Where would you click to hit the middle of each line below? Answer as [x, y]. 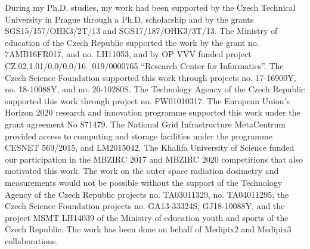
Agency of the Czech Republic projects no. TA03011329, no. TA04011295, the [147, 194]
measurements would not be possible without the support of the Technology [144, 182]
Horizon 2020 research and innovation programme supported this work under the [153, 112]
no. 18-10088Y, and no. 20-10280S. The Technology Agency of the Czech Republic [155, 89]
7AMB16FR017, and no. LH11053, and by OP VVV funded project [128, 54]
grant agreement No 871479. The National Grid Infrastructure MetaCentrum [145, 124]
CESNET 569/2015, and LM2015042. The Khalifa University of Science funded [150, 147]
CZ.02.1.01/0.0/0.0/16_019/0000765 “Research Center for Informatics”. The [144, 65]
